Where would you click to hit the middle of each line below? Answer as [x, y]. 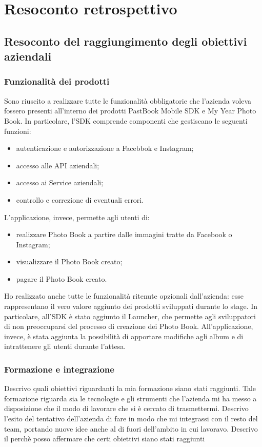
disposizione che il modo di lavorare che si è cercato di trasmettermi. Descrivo [126, 408]
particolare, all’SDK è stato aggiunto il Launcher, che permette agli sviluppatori [130, 316]
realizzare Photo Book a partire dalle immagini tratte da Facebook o [124, 234]
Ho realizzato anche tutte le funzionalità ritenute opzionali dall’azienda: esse [124, 296]
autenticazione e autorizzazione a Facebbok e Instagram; [105, 148]
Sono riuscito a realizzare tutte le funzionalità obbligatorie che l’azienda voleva [128, 100]
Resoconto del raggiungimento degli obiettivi [126, 41]
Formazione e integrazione [59, 369]
